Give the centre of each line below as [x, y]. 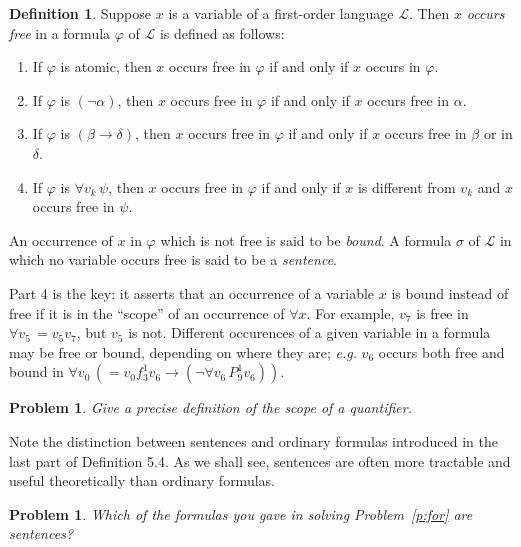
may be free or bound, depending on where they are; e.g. [183, 351]
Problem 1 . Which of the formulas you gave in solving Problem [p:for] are [241, 513]
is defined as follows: [222, 32]
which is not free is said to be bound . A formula [306, 239]
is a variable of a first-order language [281, 13]
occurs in [393, 66]
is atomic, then [106, 66]
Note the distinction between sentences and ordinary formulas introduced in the [253, 440]
